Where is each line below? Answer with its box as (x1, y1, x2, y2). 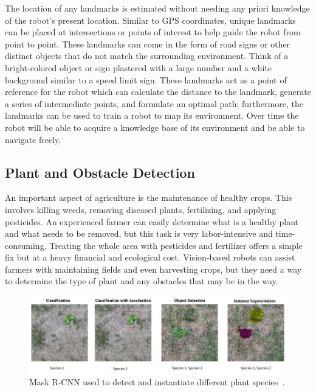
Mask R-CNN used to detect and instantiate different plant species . (29, 376, 285, 388)
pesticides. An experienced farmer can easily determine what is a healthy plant (5, 215, 299, 228)
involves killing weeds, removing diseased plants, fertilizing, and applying (5, 203, 276, 215)
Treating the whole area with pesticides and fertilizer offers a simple (49, 239, 303, 251)
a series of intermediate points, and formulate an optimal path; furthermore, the (5, 97, 303, 110)
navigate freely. (5, 133, 61, 145)
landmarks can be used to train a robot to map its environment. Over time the (5, 109, 299, 122)
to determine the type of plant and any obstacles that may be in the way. (5, 275, 278, 287)
